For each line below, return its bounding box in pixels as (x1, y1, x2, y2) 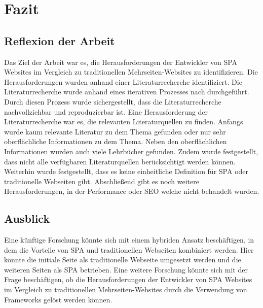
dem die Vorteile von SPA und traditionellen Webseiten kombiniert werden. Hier (4, 244, 254, 255)
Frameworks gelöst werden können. (4, 294, 112, 304)
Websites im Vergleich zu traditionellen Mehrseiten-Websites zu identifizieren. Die (4, 66, 258, 77)
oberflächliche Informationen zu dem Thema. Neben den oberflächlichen (4, 136, 227, 147)
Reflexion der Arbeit (4, 32, 115, 48)
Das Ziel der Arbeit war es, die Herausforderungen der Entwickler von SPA (4, 56, 238, 67)
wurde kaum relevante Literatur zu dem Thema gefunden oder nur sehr (4, 126, 226, 136)
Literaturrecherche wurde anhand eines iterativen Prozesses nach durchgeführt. (4, 86, 249, 97)
